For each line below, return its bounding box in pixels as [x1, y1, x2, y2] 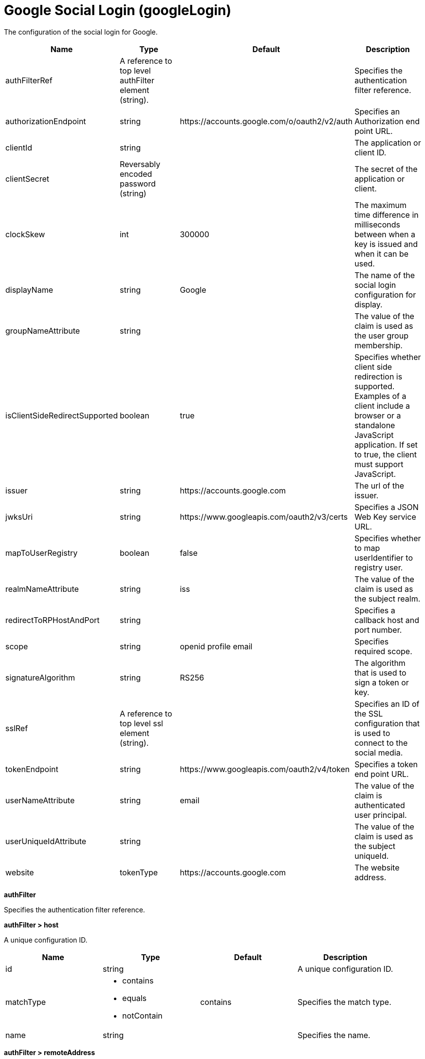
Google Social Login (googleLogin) [4, 2, 232, 19]
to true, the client [354, 449, 417, 459]
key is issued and [354, 239, 418, 249]
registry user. [354, 562, 403, 572]
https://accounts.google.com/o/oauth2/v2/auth [180, 116, 353, 126]
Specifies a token [354, 759, 418, 769]
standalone [354, 420, 395, 430]
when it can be [354, 248, 409, 259]
